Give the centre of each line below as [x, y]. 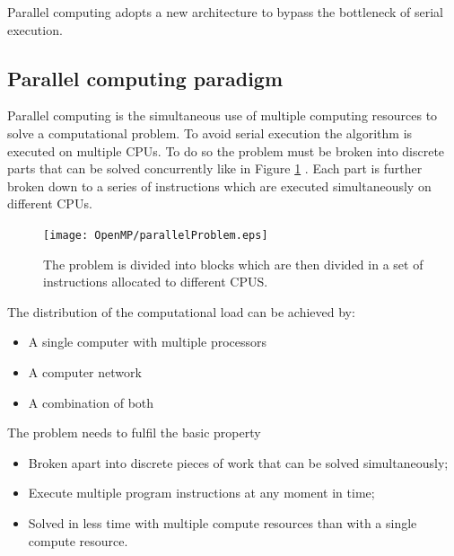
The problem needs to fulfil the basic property [134, 432]
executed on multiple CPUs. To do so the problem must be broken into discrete [226, 150]
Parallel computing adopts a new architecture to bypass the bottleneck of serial [225, 12]
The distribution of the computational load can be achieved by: [181, 311]
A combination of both [91, 402]
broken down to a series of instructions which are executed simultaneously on [219, 185]
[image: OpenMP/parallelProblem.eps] [156, 235]
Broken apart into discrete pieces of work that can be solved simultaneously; [238, 462]
